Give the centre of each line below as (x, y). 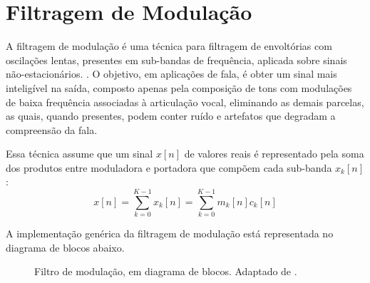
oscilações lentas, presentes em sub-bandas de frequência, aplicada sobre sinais (176, 60)
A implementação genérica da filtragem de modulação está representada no (170, 233)
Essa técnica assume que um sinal (79, 154)
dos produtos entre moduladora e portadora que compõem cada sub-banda (169, 167)
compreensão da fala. (52, 129)
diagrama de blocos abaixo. (65, 247)
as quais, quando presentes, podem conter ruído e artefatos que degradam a (171, 116)
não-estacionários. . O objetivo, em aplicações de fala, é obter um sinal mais (171, 74)
